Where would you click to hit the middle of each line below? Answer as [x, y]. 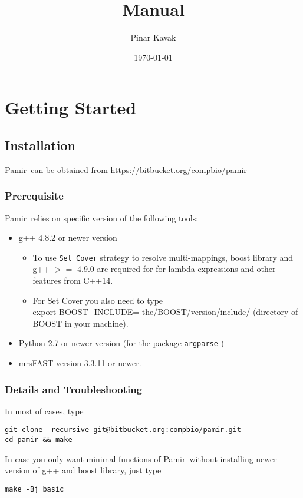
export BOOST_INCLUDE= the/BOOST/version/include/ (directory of [165, 312]
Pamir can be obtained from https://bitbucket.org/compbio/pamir [126, 169]
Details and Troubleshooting [73, 389]
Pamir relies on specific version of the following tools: [102, 218]
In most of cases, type [44, 411]
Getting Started [71, 107]
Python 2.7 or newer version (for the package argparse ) [121, 343]
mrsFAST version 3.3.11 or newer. [80, 362]
